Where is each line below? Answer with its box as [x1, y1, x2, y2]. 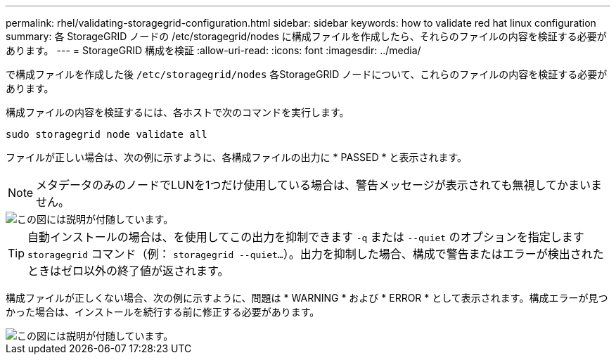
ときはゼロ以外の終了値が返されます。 [27, 264, 229, 278]
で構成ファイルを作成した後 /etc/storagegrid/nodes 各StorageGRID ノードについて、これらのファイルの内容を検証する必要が [6, 68, 608, 80]
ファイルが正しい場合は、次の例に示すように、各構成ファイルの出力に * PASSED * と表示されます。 [6, 151, 468, 163]
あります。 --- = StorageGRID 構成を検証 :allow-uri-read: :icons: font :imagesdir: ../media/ [6, 44, 421, 56]
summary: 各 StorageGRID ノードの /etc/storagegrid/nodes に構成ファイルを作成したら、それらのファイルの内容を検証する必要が [6, 30, 607, 42]
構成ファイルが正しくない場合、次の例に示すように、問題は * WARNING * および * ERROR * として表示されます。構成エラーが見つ [6, 292, 608, 304]
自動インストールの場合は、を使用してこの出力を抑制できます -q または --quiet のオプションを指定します [27, 230, 584, 244]
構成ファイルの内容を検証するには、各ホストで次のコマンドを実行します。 [6, 106, 349, 118]
